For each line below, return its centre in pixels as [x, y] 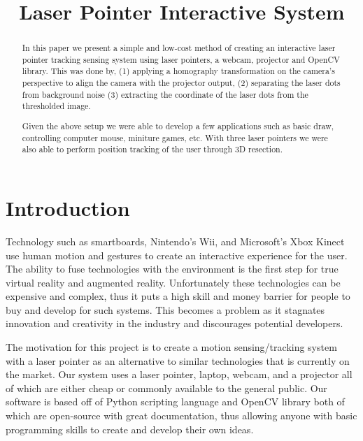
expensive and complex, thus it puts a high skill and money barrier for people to [178, 296]
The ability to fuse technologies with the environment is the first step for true [172, 269]
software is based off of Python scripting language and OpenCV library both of [175, 402]
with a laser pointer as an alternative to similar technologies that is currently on [178, 360]
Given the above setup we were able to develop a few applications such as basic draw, [178, 126]
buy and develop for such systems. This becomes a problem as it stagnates [165, 309]
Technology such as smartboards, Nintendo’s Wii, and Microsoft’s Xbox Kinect [175, 241]
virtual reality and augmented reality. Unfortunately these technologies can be [173, 282]
